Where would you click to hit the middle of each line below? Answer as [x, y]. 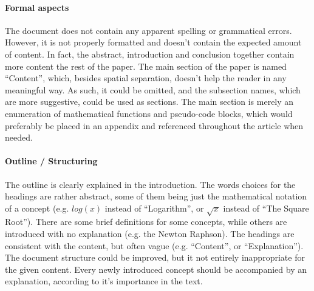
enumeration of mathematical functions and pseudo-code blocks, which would [149, 113]
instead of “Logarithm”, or [154, 208]
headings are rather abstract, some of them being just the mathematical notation [156, 196]
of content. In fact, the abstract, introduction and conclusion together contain [150, 54]
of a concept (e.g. [37, 208]
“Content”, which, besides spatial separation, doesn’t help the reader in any [146, 78]
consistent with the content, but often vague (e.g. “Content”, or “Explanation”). [154, 245]
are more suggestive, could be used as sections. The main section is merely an [149, 102]
